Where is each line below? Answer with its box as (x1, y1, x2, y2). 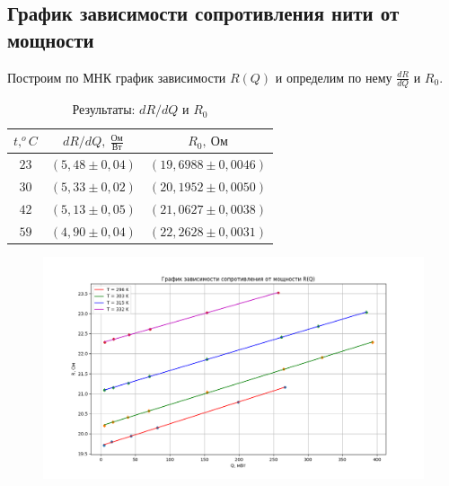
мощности (7, 25, 94, 53)
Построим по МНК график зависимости (7, 67, 226, 86)
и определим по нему (275, 67, 392, 86)
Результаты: (72, 100, 136, 119)
